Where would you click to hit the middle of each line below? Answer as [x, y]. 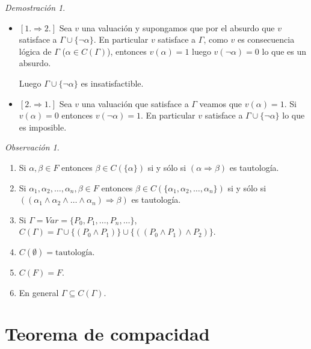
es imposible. [43, 127]
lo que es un [284, 51]
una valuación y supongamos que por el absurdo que [178, 27]
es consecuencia [266, 39]
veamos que [221, 103]
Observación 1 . [32, 147]
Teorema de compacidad [107, 334]
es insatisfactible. [112, 83]
